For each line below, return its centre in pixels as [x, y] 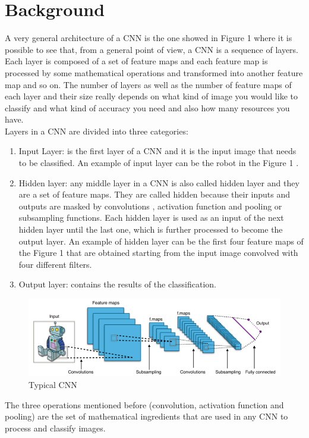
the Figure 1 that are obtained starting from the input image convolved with [158, 253]
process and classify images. [55, 428]
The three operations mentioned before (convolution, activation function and [144, 404]
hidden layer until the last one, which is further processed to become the [151, 229]
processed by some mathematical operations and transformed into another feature [154, 72]
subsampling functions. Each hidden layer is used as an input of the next [151, 218]
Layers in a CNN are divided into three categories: [97, 131]
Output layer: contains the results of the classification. [117, 284]
